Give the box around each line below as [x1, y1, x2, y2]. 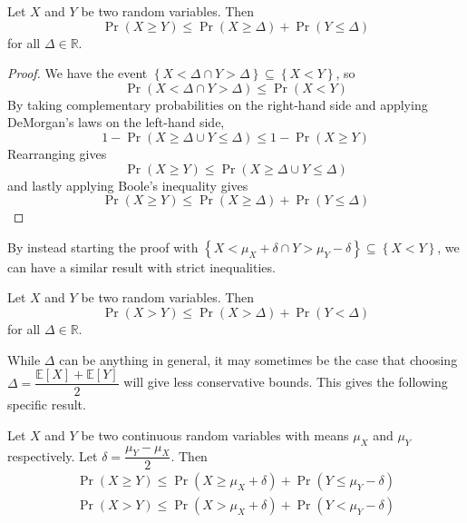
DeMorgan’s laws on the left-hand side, [7, 113, 225, 132]
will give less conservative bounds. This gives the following [123, 372, 448, 391]
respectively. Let [7, 446, 98, 465]
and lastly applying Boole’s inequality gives [7, 175, 248, 194]
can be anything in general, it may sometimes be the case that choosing [59, 350, 458, 369]
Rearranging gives [7, 143, 107, 163]
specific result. [7, 395, 86, 414]
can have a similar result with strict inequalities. [7, 257, 276, 276]
